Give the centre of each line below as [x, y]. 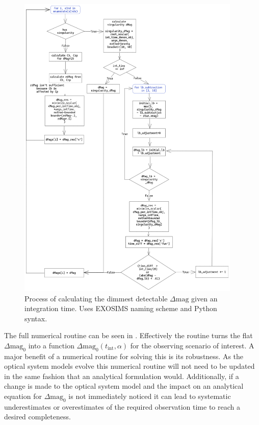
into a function [51, 345]
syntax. [36, 318]
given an [204, 298]
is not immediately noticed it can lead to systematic [150, 396]
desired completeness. [37, 417]
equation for [23, 396]
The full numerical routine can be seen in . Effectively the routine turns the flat [128, 335]
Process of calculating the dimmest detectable [96, 298]
